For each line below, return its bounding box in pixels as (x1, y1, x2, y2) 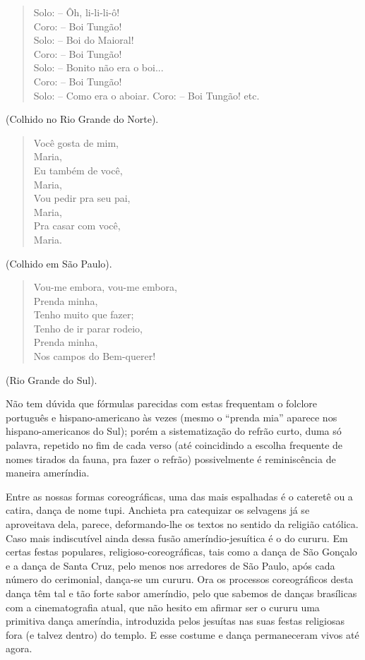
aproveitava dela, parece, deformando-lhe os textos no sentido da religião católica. (6, 517, 359, 531)
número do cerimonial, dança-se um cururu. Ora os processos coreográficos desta (6, 572, 354, 587)
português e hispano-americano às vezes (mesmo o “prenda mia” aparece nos (6, 409, 337, 424)
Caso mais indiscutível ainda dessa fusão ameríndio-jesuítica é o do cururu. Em (6, 530, 348, 545)
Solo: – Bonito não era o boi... (33, 60, 164, 75)
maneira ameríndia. (6, 465, 90, 480)
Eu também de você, (33, 162, 123, 177)
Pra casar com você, (33, 218, 121, 233)
